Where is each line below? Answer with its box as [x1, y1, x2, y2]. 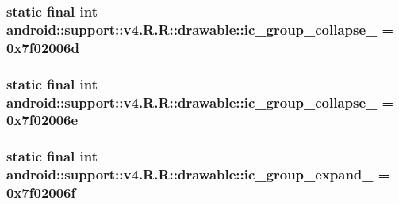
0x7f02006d [6, 37, 79, 57]
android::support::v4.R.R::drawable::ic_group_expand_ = [6, 164, 390, 184]
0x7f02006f [6, 183, 76, 202]
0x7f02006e [6, 110, 79, 130]
